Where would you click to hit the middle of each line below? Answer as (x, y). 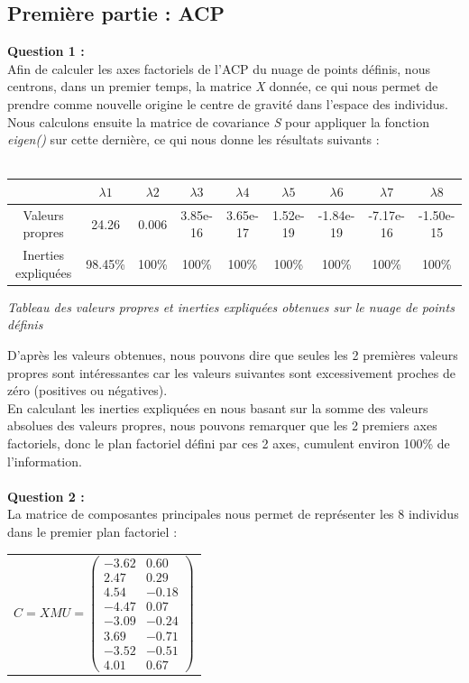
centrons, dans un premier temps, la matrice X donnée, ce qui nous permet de (223, 86)
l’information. (45, 461)
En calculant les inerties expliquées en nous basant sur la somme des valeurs (218, 407)
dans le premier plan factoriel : (92, 531)
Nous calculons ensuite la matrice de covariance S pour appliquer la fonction (218, 121)
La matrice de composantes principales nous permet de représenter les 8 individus (233, 514)
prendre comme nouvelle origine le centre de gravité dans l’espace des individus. (228, 103)
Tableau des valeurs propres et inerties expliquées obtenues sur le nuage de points (231, 306)
